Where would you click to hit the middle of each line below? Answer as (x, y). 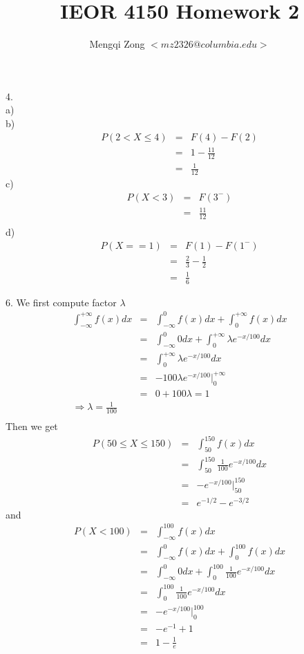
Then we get (32, 426)
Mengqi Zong (117, 44)
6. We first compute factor (61, 302)
